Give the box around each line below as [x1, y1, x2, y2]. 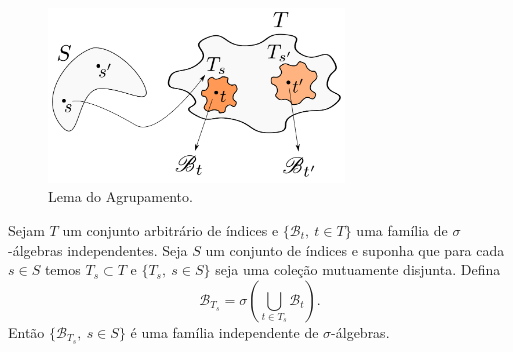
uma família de [356, 219, 448, 240]
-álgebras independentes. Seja [8, 239, 188, 260]
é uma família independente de [130, 321, 319, 342]
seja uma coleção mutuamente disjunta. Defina [215, 259, 501, 280]
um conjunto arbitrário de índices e [62, 219, 279, 240]
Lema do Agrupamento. [48, 186, 193, 207]
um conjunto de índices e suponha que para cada [205, 239, 505, 260]
